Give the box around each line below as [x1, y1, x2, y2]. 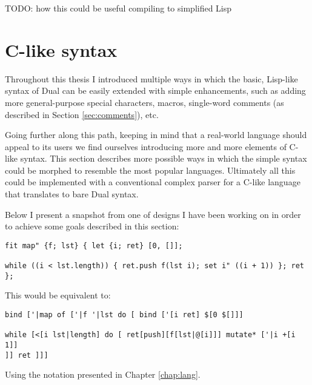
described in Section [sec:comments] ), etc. [5, 108, 159, 120]
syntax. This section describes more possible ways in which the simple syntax [20, 152, 307, 165]
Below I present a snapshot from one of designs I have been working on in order [5, 208, 301, 220]
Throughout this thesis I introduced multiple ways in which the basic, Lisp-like [5, 72, 298, 85]
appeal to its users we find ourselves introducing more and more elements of [5, 140, 287, 153]
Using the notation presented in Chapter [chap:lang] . [5, 368, 201, 381]
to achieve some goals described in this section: [5, 220, 179, 232]
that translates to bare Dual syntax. [5, 188, 139, 200]
